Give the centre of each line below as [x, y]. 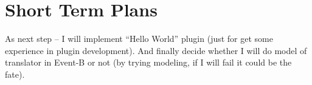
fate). [15, 74]
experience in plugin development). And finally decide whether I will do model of [156, 50]
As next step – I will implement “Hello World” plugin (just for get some [139, 39]
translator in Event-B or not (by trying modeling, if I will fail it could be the [148, 62]
